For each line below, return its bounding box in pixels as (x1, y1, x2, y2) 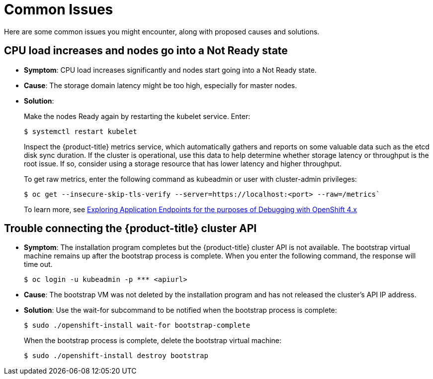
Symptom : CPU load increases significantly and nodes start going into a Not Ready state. (24, 65, 317, 74)
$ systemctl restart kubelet (24, 127, 137, 135)
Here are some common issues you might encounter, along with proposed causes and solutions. (4, 27, 320, 36)
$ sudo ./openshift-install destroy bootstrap (24, 352, 208, 360)
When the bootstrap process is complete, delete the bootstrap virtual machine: (24, 336, 282, 345)
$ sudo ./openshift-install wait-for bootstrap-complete (24, 321, 251, 330)
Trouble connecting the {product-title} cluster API (4, 222, 257, 235)
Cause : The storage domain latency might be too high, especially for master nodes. (24, 81, 297, 90)
